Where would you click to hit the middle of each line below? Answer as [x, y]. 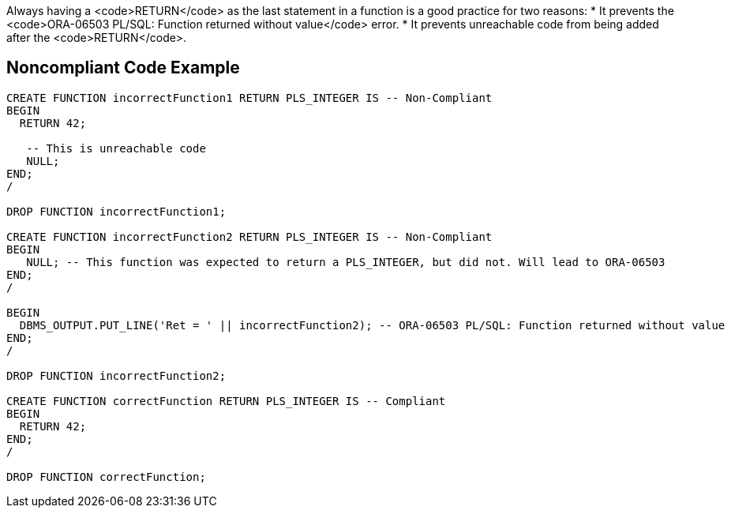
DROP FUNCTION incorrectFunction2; [116, 375]
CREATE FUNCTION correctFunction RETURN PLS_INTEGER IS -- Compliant [226, 401]
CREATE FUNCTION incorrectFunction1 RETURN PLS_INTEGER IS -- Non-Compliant [249, 98]
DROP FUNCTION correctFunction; [106, 476]
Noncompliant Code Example [123, 68]
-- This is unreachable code [116, 148]
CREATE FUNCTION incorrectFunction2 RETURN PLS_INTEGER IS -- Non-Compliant [249, 236]
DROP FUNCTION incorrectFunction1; [116, 211]
